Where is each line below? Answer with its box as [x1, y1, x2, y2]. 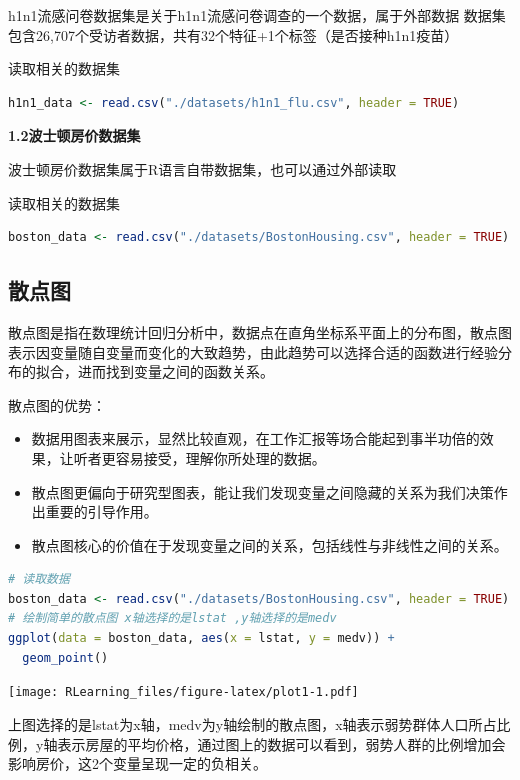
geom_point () [22, 650, 109, 665]
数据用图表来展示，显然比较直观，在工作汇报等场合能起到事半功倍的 [31, 428, 480, 449]
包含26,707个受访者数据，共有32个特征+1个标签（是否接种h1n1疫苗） [8, 24, 459, 45]
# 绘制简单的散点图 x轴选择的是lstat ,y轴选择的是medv [8, 611, 337, 626]
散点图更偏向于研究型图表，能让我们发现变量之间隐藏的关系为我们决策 [31, 481, 494, 502]
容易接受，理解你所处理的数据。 [115, 447, 326, 468]
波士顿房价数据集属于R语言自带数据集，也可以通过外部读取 [8, 158, 397, 179]
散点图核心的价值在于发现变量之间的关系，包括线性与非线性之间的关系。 [31, 534, 508, 555]
